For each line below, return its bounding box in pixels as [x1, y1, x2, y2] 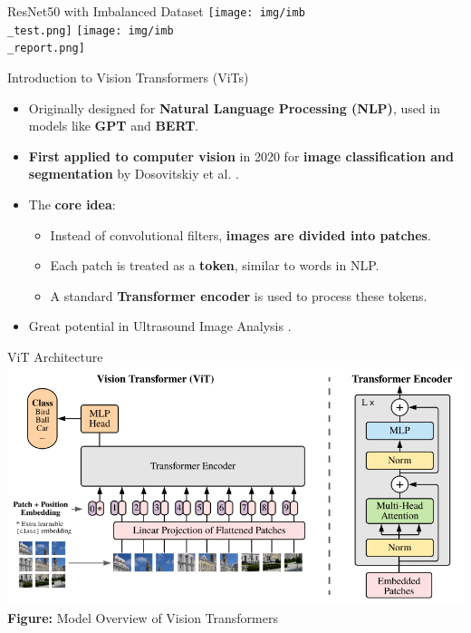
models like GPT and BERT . [28, 116, 199, 135]
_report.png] [7, 42, 85, 55]
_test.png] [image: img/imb [7, 24, 174, 37]
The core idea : [28, 194, 116, 213]
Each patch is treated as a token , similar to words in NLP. [50, 256, 380, 275]
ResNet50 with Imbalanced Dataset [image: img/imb [7, 2, 305, 20]
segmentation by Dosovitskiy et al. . [28, 164, 239, 183]
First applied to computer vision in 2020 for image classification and [28, 146, 454, 165]
